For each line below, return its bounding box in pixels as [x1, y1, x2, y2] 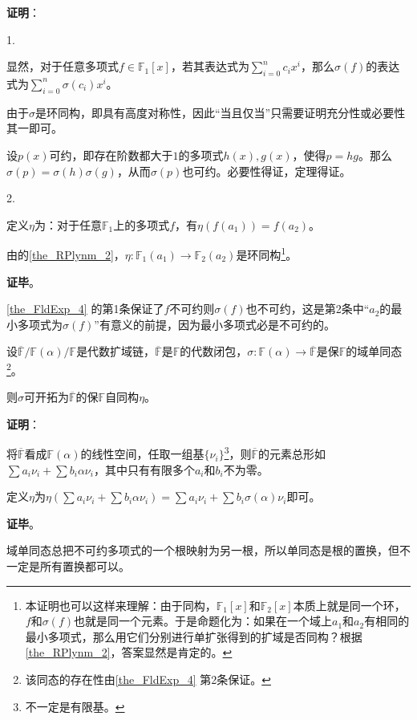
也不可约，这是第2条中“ [245, 300, 370, 317]
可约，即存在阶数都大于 [49, 146, 173, 163]
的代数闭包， [180, 343, 248, 360]
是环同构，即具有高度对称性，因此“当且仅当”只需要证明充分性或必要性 [35, 104, 406, 120]
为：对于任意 [34, 216, 102, 233]
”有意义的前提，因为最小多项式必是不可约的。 [94, 315, 335, 332]
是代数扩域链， [76, 343, 156, 360]
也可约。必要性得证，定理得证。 [182, 162, 351, 179]
